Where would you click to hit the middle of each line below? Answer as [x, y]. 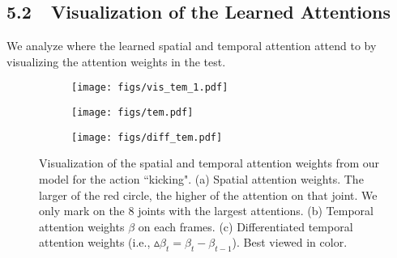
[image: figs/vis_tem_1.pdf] [150, 88]
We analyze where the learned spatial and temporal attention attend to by [192, 46]
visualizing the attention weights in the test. [116, 61]
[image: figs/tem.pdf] [132, 113]
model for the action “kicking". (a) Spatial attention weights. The [201, 178]
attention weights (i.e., [95, 242]
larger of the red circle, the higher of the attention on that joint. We [208, 195]
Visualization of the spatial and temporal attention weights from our [209, 163]
